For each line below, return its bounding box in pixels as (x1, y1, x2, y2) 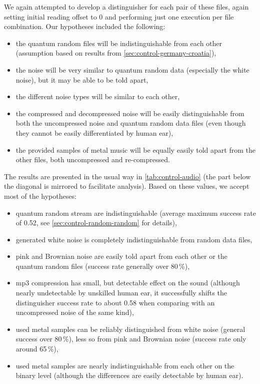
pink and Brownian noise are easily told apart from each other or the (15, 251, 227, 261)
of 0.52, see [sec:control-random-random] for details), (15, 217, 177, 228)
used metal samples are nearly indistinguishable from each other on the (15, 360, 234, 370)
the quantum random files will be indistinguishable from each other (15, 38, 222, 48)
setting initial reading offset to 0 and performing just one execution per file (4, 11, 234, 22)
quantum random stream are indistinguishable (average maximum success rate (15, 207, 256, 218)
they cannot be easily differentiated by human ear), (15, 127, 173, 138)
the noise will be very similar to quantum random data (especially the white (15, 64, 249, 75)
